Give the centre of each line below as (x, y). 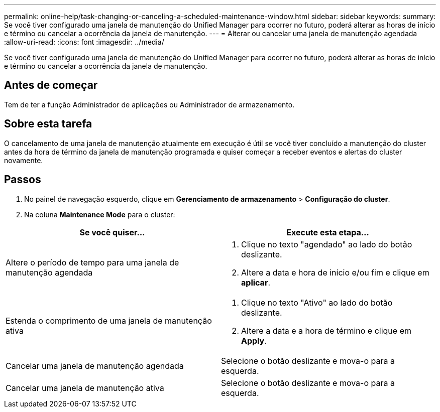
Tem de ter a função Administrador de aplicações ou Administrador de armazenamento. (149, 104)
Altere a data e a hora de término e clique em (326, 330)
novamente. (24, 160)
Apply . (254, 340)
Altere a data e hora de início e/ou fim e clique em (335, 272)
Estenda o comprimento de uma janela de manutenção (109, 320)
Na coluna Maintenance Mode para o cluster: (100, 214)
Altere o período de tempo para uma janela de (92, 262)
